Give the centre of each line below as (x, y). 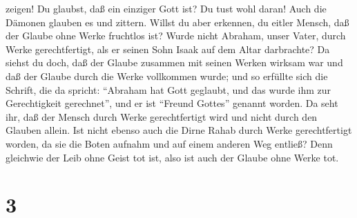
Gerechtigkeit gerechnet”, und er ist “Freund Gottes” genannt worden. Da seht (172, 103)
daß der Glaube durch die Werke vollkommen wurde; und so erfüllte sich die (167, 76)
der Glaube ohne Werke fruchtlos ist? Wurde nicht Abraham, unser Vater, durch (176, 36)
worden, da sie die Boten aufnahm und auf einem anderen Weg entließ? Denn (169, 143)
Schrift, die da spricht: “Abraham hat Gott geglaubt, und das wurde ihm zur (168, 89)
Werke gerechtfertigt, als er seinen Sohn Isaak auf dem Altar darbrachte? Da (168, 49)
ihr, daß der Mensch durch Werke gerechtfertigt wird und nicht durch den (162, 116)
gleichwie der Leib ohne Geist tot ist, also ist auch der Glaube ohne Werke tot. (172, 157)
